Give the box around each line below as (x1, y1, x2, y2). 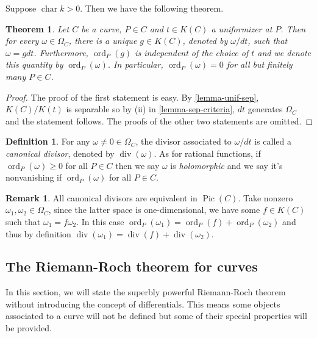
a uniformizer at (211, 22, 272, 35)
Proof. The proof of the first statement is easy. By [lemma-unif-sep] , (5, 90, 259, 103)
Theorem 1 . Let (5, 22, 69, 35)
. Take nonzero (238, 191, 293, 204)
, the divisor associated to (135, 135, 232, 148)
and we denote (257, 46, 311, 59)
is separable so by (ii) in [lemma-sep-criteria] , (66, 102, 235, 115)
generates (248, 102, 283, 115)
